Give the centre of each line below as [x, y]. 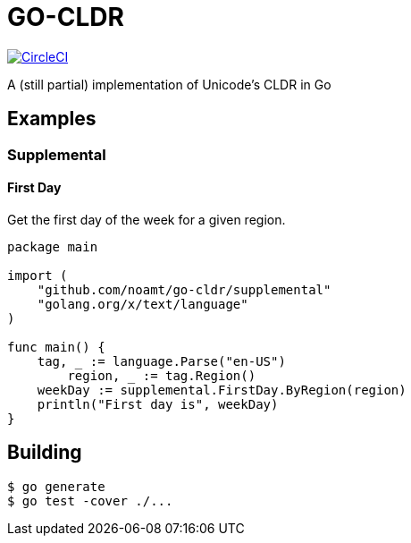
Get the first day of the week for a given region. [147, 219]
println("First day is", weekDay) [158, 404]
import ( [38, 275]
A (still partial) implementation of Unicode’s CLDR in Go [169, 84]
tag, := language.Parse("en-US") [161, 361]
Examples [52, 119]
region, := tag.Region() [162, 375]
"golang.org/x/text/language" [143, 304]
